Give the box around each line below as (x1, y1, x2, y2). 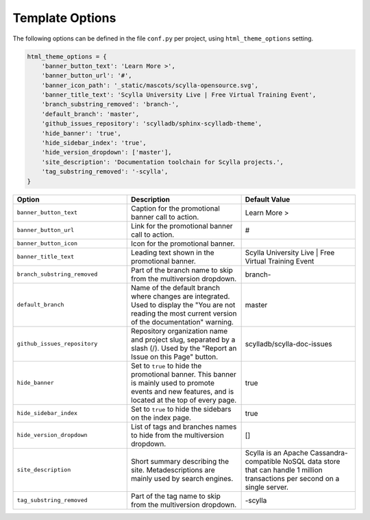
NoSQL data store (282, 456, 341, 466)
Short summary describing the (131, 456, 230, 466)
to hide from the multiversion (131, 430, 224, 440)
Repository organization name (131, 326, 228, 335)
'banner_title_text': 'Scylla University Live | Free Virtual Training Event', (41, 91, 317, 99)
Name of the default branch (131, 283, 221, 292)
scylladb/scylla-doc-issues (245, 339, 332, 348)
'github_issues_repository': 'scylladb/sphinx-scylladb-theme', (41, 120, 262, 128)
